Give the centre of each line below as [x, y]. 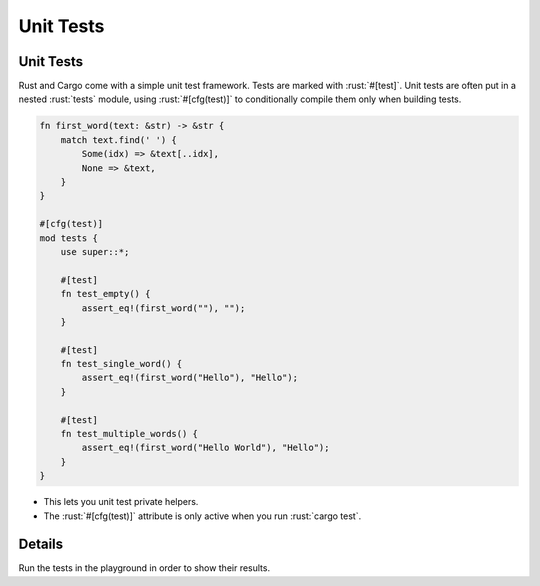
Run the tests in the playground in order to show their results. [144, 568]
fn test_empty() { [105, 294]
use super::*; [95, 251]
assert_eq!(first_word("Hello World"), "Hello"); [205, 448]
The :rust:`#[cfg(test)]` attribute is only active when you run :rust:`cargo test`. [202, 516]
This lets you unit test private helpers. [121, 502]
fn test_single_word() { [121, 364]
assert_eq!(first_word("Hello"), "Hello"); [190, 378]
